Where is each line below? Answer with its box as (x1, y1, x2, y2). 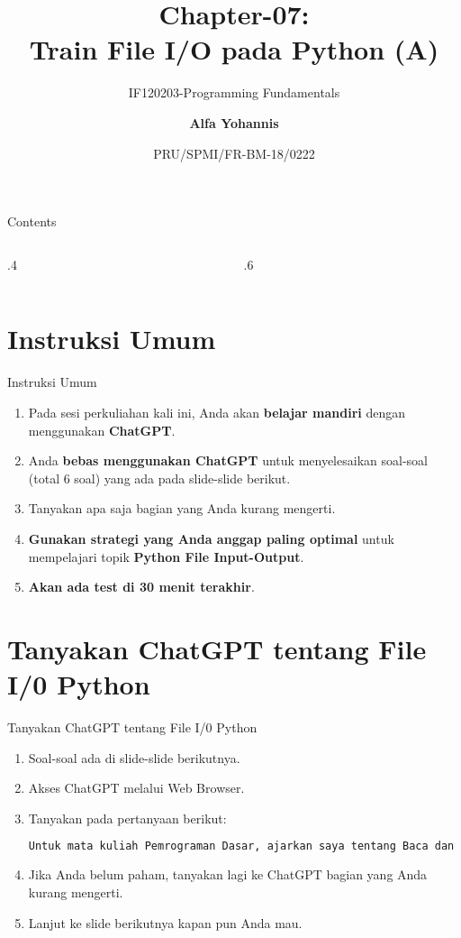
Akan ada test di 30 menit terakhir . (28, 577, 255, 596)
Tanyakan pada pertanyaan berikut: (28, 808, 227, 827)
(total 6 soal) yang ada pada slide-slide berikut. (28, 468, 291, 487)
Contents (7, 212, 57, 231)
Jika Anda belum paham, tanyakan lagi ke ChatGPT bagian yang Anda (28, 865, 428, 884)
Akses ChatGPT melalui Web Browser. (28, 778, 245, 797)
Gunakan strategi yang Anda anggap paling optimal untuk (28, 529, 394, 547)
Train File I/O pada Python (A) (29, 31, 439, 68)
